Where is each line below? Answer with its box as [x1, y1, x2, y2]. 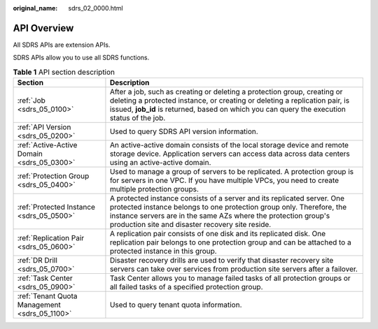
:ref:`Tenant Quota [17, 291, 78, 301]
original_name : [13, 4, 58, 12]
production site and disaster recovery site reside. [109, 220, 272, 230]
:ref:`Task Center [17, 273, 73, 283]
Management [17, 300, 61, 310]
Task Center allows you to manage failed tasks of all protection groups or [109, 273, 351, 283]
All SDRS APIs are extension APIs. [13, 41, 111, 49]
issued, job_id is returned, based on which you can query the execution [109, 105, 346, 115]
